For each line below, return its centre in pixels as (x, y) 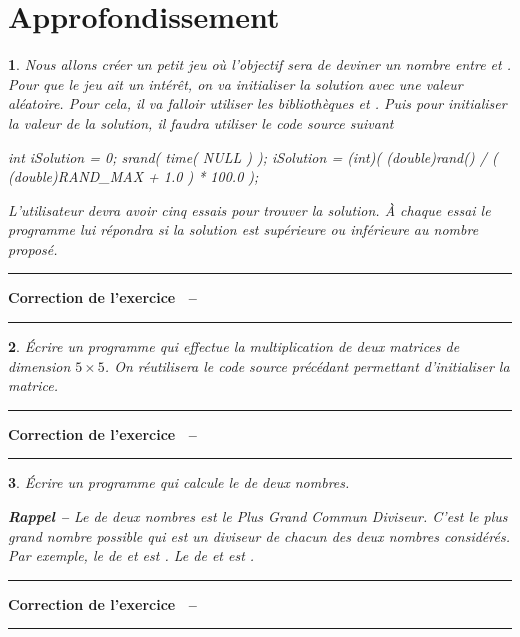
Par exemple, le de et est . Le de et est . (131, 555)
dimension (39, 365)
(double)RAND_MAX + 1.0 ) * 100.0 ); (133, 176)
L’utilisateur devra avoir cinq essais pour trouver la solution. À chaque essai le (249, 209)
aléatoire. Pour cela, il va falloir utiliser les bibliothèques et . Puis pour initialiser (257, 103)
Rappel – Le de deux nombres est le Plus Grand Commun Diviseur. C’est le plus (258, 516)
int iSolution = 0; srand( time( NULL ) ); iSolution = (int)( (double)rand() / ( (253, 156)
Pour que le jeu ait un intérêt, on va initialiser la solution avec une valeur (235, 83)
